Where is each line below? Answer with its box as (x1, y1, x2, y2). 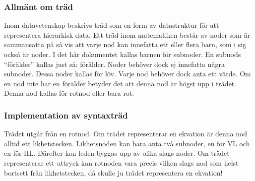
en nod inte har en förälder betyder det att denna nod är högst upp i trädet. (4, 78, 237, 88)
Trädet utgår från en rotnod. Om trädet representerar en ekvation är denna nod (4, 128, 248, 139)
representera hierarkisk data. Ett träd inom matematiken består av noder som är (4, 29, 250, 40)
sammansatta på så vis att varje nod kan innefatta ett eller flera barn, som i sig (4, 39, 247, 50)
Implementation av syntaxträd (4, 109, 128, 121)
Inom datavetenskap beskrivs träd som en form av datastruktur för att (4, 20, 219, 30)
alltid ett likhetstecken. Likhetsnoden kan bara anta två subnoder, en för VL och (4, 138, 250, 148)
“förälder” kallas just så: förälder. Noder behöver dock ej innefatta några (4, 59, 225, 69)
